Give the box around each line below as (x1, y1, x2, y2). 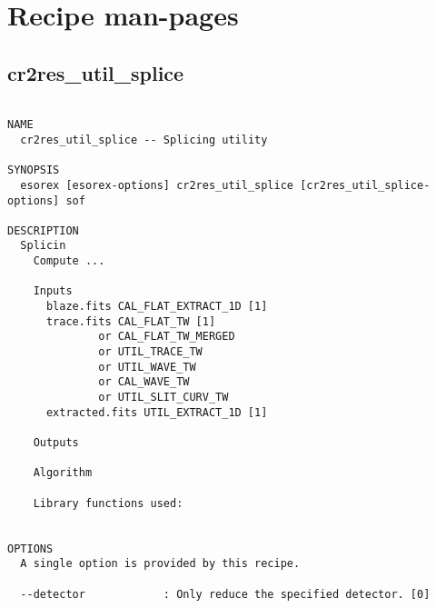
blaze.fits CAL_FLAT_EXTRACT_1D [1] (45, 300, 268, 314)
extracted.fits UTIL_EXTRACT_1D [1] (45, 405, 268, 419)
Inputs (33, 284, 73, 298)
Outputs (33, 436, 79, 450)
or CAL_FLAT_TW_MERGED (98, 330, 235, 344)
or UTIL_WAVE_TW (98, 360, 196, 374)
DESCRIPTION (7, 224, 79, 237)
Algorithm (33, 466, 93, 480)
